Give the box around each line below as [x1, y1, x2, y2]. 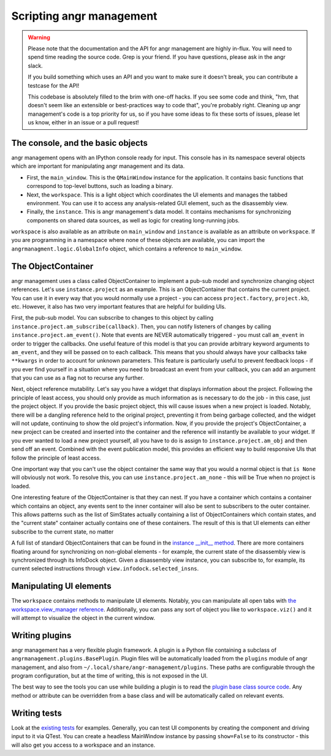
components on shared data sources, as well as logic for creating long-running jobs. [26, 216, 240, 224]
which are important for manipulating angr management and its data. [11, 162, 185, 170]
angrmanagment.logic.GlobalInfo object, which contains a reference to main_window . [11, 245, 243, 252]
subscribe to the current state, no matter [11, 527, 114, 535]
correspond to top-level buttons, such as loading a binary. [26, 183, 173, 190]
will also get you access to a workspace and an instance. [11, 741, 156, 749]
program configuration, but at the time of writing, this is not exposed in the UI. [11, 672, 208, 679]
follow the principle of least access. [11, 454, 101, 461]
